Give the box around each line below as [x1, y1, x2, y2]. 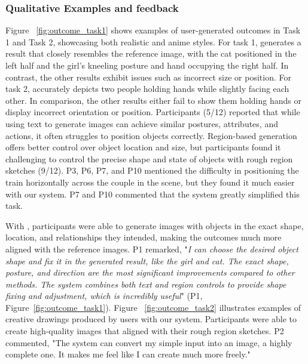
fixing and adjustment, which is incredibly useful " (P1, [5, 289, 203, 302]
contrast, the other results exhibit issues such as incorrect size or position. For [5, 70, 291, 83]
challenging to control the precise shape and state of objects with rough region [5, 152, 293, 165]
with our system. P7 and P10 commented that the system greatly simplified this [5, 187, 300, 200]
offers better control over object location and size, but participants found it [5, 141, 281, 153]
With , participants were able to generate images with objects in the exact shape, [5, 219, 304, 232]
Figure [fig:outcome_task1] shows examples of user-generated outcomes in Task [5, 24, 301, 36]
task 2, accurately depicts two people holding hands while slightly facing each [5, 82, 289, 95]
